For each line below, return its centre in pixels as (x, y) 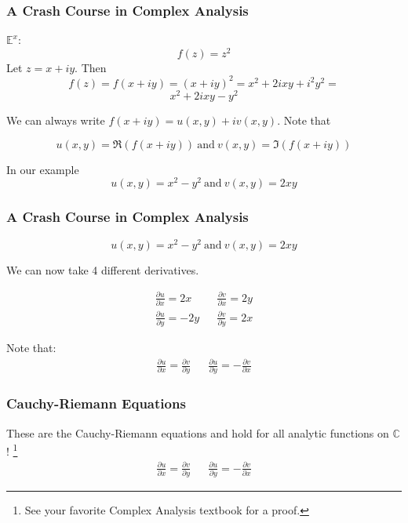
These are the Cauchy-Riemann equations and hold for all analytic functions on (198, 432)
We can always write (56, 120)
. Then (91, 67)
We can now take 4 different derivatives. (103, 269)
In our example (43, 169)
